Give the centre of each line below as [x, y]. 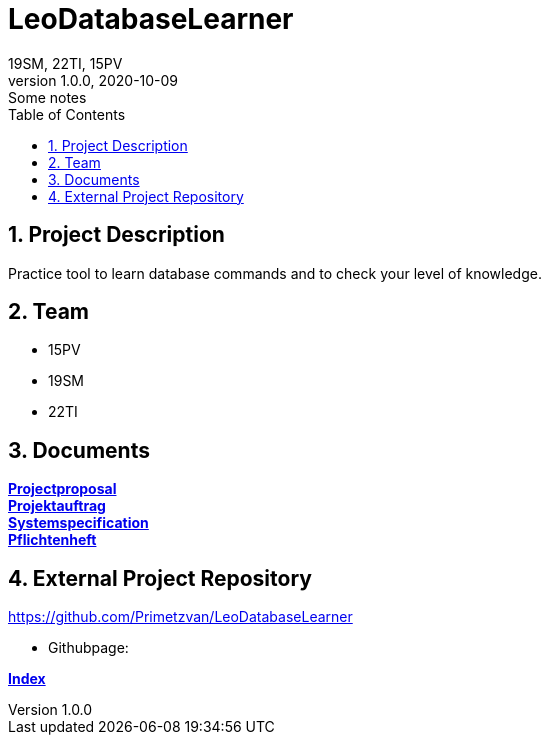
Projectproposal [62, 489]
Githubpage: [88, 648]
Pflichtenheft [52, 540]
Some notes [47, 97]
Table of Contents [67, 114]
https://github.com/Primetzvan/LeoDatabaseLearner [180, 617]
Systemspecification [78, 523]
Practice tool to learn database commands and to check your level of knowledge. [275, 273]
